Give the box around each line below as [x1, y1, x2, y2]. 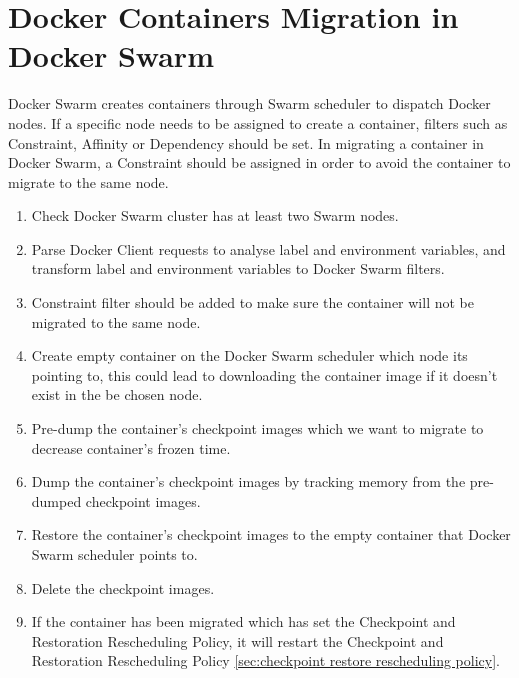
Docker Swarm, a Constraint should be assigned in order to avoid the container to [8, 152, 511, 173]
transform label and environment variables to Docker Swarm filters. [31, 258, 445, 279]
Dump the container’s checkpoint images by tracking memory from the [31, 471, 466, 492]
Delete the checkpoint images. [31, 577, 215, 598]
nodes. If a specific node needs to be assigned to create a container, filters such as [8, 112, 508, 133]
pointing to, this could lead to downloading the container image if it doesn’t [31, 364, 498, 385]
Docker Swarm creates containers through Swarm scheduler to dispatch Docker [8, 93, 491, 114]
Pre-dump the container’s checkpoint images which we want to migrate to [31, 418, 484, 439]
